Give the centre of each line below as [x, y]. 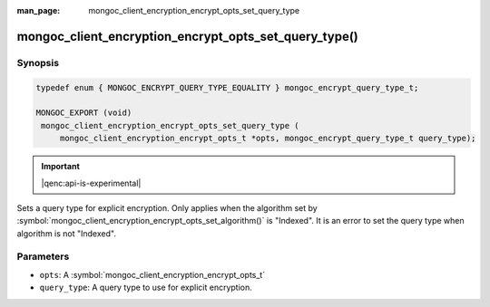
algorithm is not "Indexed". [67, 233]
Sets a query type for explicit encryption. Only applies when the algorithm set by [167, 207]
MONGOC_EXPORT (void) [84, 113]
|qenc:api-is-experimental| [91, 183]
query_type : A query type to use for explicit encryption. [146, 288]
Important [61, 167]
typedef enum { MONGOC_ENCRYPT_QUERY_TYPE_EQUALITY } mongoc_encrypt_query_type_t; [227, 87]
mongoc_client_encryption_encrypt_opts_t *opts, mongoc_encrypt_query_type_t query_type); [268, 139]
